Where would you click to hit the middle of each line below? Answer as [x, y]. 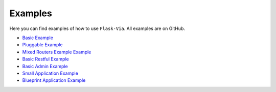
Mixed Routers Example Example [57, 52]
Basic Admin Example [45, 66]
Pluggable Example [43, 45]
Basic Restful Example [45, 59]
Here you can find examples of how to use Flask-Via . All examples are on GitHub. [97, 28]
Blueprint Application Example [54, 80]
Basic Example [38, 38]
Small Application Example [50, 73]
